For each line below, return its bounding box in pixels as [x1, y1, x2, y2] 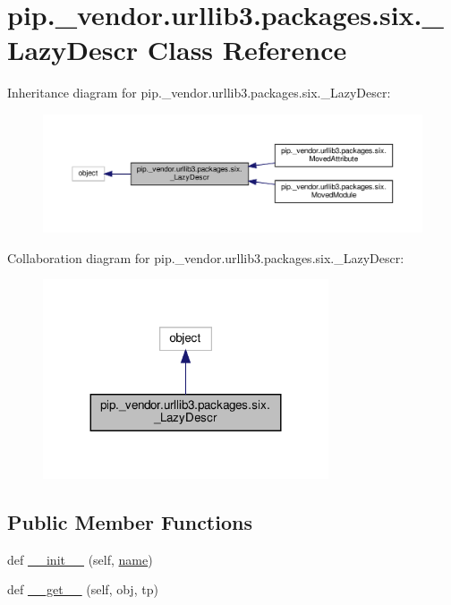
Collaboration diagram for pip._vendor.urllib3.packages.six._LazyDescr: [7, 248, 404, 267]
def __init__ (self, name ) [7, 550, 153, 568]
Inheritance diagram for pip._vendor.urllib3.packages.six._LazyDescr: [7, 83, 391, 102]
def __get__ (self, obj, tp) [7, 580, 158, 599]
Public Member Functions [7, 507, 252, 535]
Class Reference [147, 31, 347, 68]
